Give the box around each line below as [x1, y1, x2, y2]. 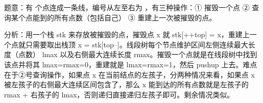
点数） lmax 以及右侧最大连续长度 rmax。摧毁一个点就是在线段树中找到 [18, 49, 257, 60]
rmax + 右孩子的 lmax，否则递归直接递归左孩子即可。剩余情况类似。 [4, 89, 234, 99]
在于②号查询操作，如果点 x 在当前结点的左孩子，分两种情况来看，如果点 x [4, 69, 255, 80]
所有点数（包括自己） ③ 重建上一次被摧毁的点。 [54, 12, 217, 22]
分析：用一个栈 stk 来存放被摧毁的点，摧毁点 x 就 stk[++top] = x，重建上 [4, 29, 250, 40]
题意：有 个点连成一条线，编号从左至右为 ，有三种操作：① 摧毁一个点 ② [4, 2, 250, 12]
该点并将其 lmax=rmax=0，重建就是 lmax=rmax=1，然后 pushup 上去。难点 [4, 59, 257, 69]
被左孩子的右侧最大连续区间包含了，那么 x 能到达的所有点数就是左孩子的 [4, 79, 249, 90]
